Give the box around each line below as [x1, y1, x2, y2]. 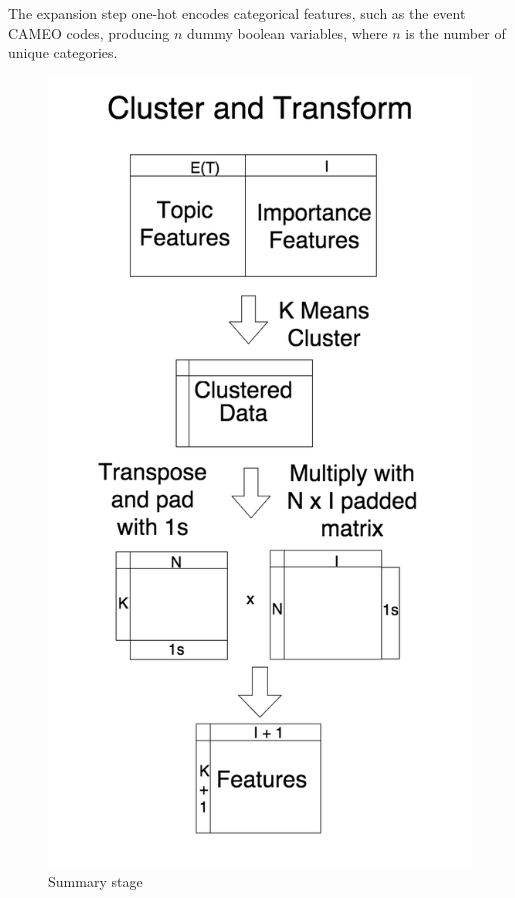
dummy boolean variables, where [187, 22, 388, 43]
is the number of [405, 22, 506, 43]
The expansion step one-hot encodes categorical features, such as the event [8, 3, 466, 23]
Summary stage [48, 871, 143, 892]
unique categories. [8, 42, 118, 63]
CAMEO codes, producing [8, 22, 170, 43]
